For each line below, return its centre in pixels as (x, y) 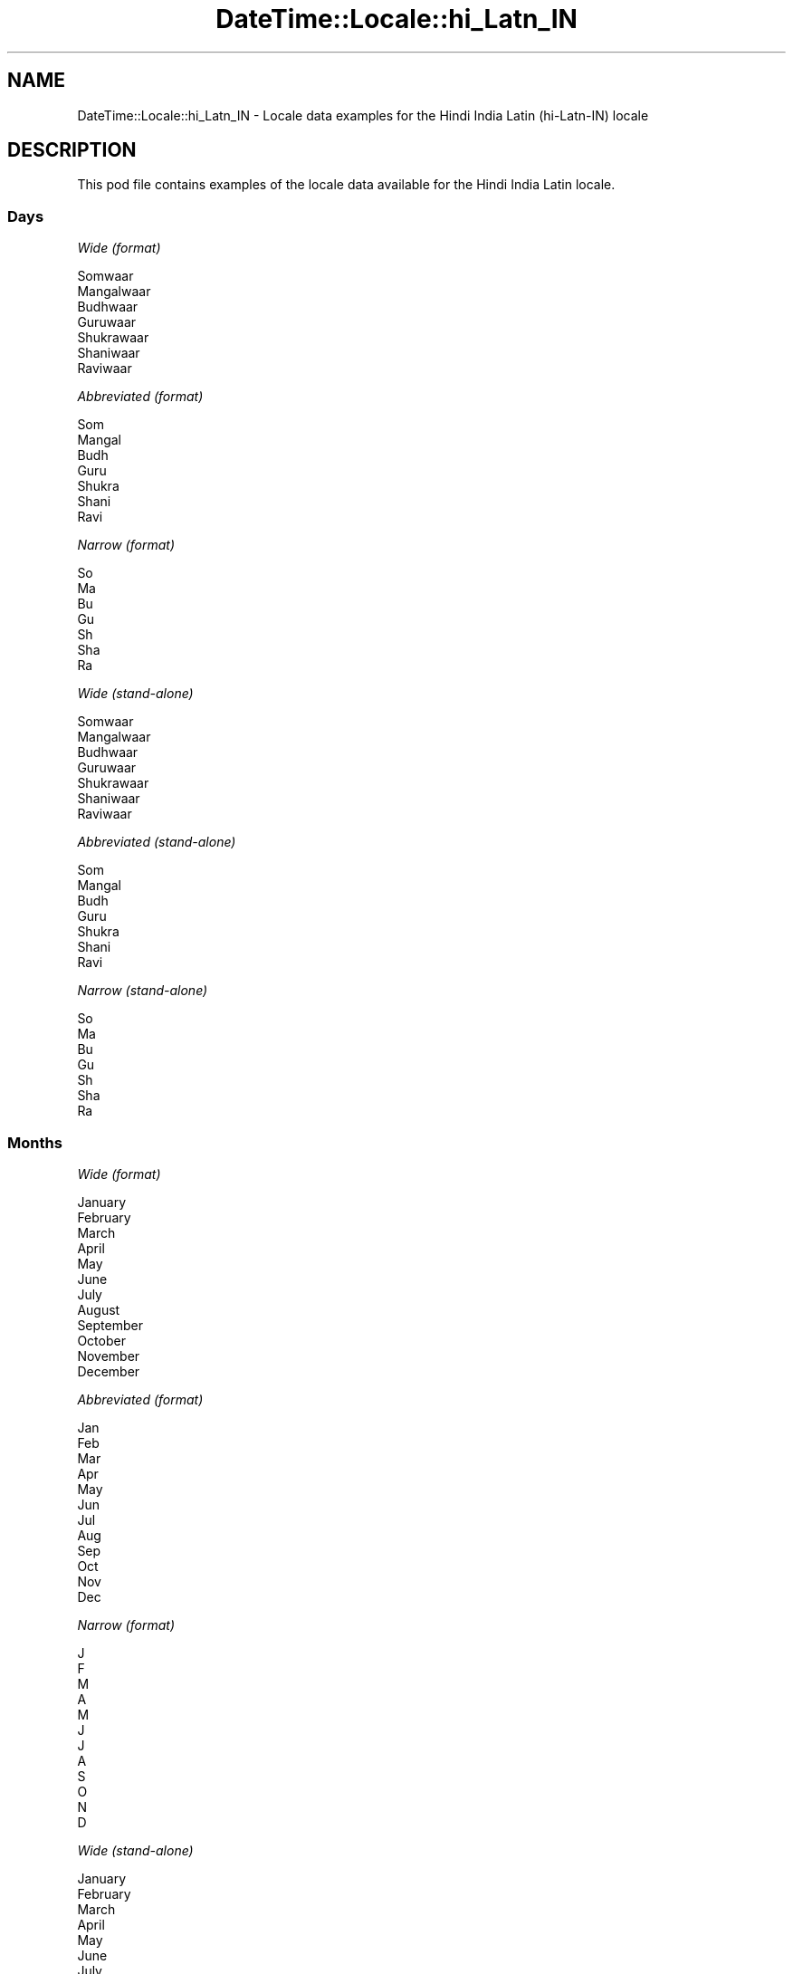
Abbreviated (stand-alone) (157, 842)
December (109, 1371)
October (101, 1340)
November (109, 1356)
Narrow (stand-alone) (143, 991)
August (99, 1309)
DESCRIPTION (72, 150)
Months (35, 1142)
